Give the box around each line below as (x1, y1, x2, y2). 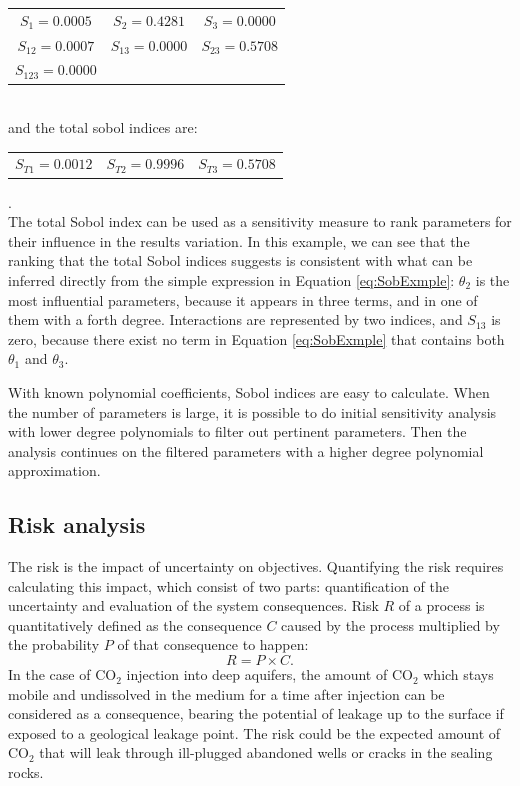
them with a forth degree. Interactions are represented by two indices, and (8, 309, 463, 330)
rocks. (8, 762, 44, 783)
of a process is (398, 595, 485, 616)
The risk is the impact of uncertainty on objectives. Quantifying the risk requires (8, 556, 504, 577)
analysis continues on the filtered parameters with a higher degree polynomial (8, 440, 484, 461)
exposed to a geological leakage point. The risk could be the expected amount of (8, 722, 501, 743)
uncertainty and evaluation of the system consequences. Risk (8, 595, 379, 616)
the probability (8, 634, 100, 655)
